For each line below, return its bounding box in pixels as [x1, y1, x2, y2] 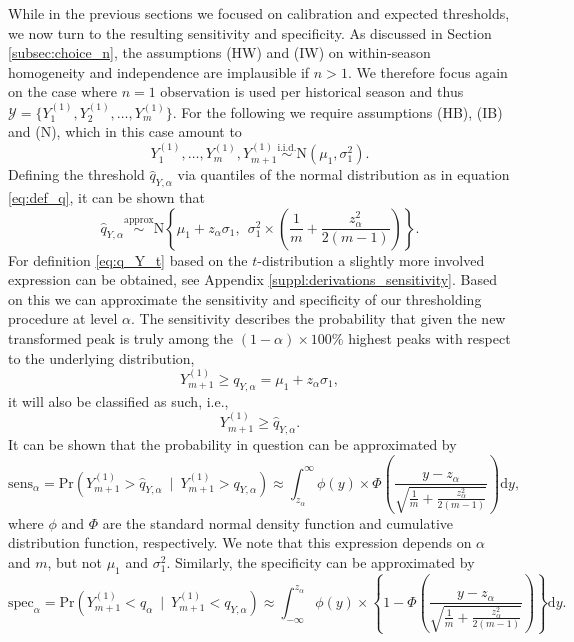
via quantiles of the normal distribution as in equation [177, 164, 510, 185]
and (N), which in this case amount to [8, 121, 242, 142]
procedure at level [8, 308, 118, 329]
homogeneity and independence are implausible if [8, 61, 310, 82]
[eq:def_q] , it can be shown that [8, 186, 205, 207]
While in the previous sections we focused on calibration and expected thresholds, [8, 3, 510, 23]
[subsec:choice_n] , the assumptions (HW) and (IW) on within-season [8, 42, 431, 63]
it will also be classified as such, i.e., [8, 390, 229, 411]
